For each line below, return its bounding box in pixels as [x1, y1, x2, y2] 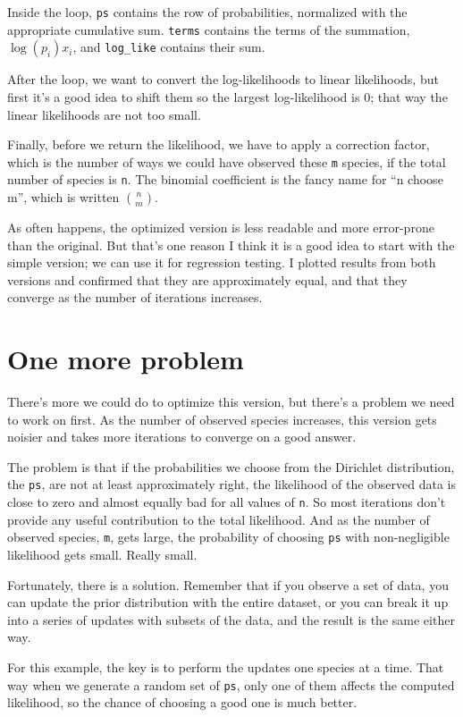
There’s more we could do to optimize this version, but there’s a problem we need [7, 392, 455, 411]
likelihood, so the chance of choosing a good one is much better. [7, 693, 358, 712]
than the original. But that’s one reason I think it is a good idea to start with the [7, 235, 455, 254]
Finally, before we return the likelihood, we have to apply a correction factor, [7, 135, 430, 154]
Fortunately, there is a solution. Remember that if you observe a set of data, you [7, 575, 449, 594]
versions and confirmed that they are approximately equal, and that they [7, 270, 408, 289]
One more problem [7, 341, 244, 377]
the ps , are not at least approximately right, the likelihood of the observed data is [7, 475, 457, 493]
